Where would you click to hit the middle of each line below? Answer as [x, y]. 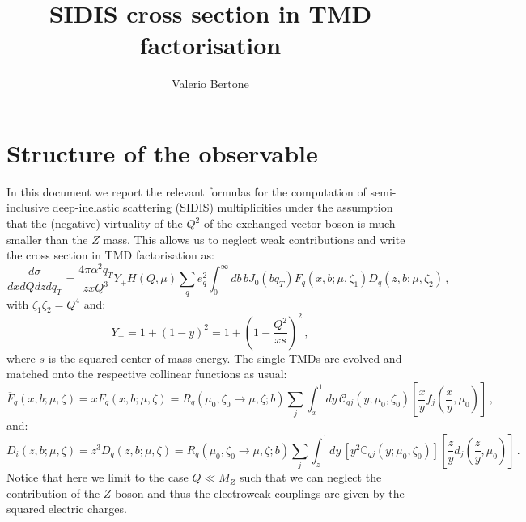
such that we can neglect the [311, 477]
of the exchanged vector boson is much [299, 223]
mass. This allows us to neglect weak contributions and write [254, 239]
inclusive [28, 207]
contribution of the [53, 493]
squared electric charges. [67, 509]
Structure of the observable [162, 152]
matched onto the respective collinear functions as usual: [147, 374]
